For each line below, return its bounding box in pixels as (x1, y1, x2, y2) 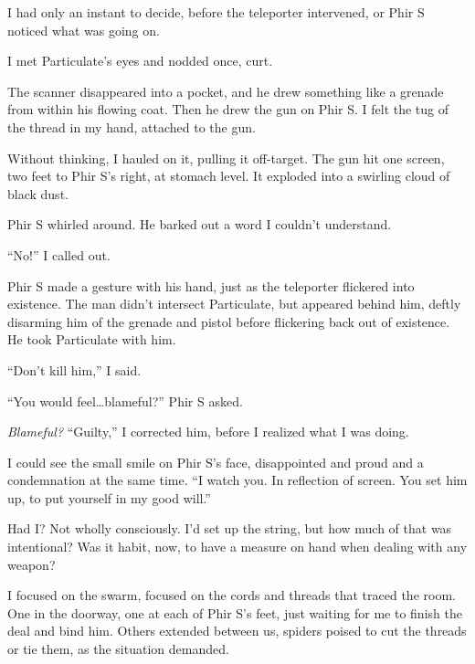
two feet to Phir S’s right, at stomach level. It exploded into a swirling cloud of (7, 166, 450, 185)
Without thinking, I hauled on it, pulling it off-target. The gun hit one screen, (7, 148, 445, 167)
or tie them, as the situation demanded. (7, 639, 229, 659)
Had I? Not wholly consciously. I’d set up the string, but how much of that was (7, 519, 452, 538)
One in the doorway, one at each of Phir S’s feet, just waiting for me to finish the (7, 603, 462, 622)
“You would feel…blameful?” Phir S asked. (7, 391, 243, 410)
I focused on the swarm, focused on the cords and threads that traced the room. (7, 585, 456, 605)
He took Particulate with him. (7, 330, 176, 349)
